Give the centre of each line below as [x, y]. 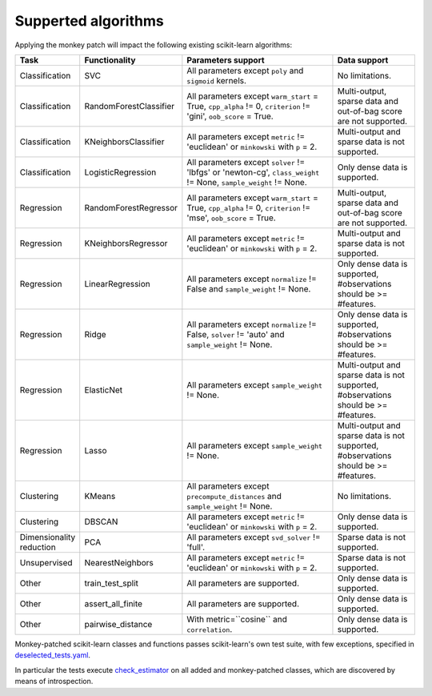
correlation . [210, 629]
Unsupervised [46, 562]
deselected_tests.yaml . [53, 655]
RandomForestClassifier [130, 106]
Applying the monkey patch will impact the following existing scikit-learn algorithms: [153, 45]
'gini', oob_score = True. [230, 116]
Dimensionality [48, 537]
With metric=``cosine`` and [237, 619]
